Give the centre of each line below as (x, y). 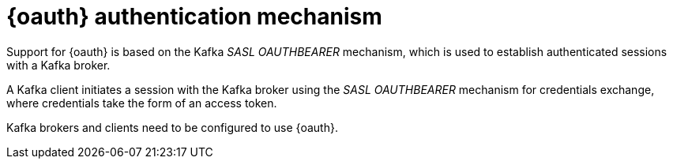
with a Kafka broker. (58, 65)
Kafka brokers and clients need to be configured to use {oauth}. (172, 127)
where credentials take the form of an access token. (142, 103)
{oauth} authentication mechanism (194, 17)
